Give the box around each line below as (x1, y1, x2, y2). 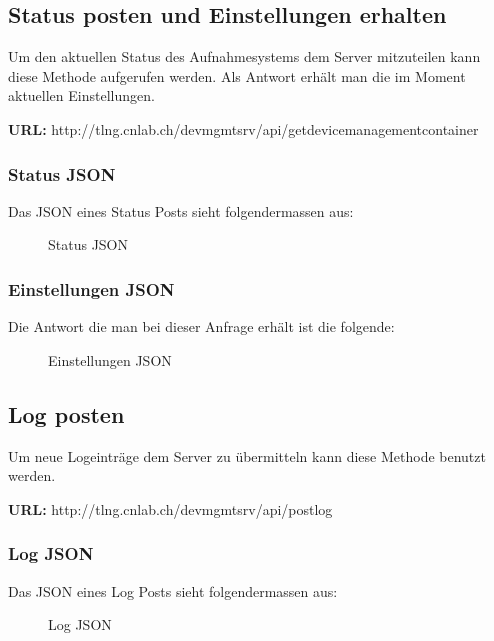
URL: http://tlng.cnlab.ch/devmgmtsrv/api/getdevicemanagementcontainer (8, 118, 479, 139)
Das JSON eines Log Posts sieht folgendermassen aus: (8, 580, 338, 601)
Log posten (8, 398, 125, 429)
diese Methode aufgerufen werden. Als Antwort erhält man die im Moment (8, 65, 466, 86)
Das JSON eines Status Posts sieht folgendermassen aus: (8, 200, 354, 221)
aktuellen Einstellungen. (8, 85, 155, 106)
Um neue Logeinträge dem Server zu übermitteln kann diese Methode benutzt (8, 445, 486, 466)
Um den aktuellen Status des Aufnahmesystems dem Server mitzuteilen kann (8, 46, 481, 67)
